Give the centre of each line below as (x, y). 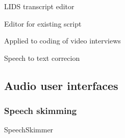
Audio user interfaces (61, 85)
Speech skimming (41, 111)
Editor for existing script (43, 23)
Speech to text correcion (42, 57)
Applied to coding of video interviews (62, 41)
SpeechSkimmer (29, 130)
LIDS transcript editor (39, 6)
